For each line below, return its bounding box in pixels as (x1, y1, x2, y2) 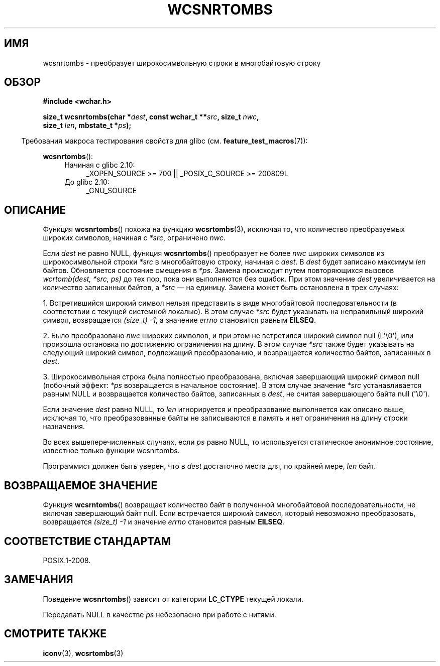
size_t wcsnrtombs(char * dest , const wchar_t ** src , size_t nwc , (43, 112, 259, 121)
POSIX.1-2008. (43, 556, 91, 565)
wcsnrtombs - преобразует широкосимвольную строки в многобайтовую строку (43, 58, 321, 67)
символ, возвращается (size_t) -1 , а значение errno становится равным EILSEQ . (43, 316, 316, 325)
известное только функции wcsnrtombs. (43, 446, 180, 455)
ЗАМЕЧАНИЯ (4, 573, 73, 586)
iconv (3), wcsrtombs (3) (43, 648, 124, 657)
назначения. (43, 422, 85, 431)
